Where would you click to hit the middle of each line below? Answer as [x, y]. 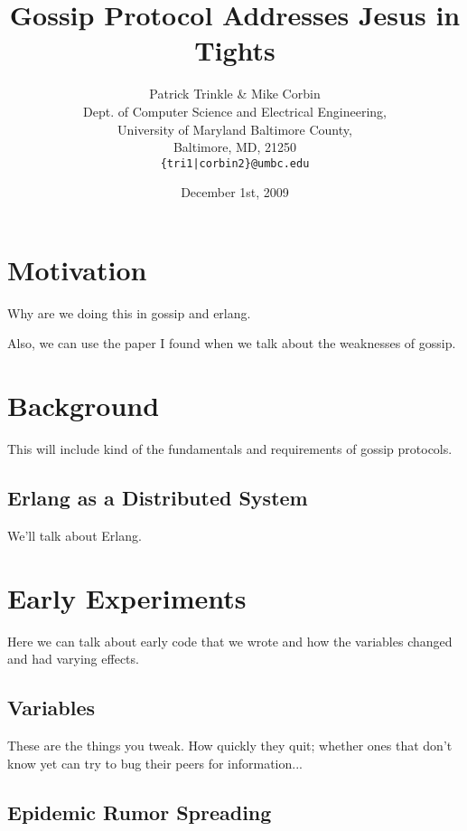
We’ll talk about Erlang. [75, 535]
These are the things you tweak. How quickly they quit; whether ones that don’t [230, 746]
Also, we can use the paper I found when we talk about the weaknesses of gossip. [232, 343]
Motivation [77, 269]
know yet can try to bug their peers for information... [155, 763]
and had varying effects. [73, 659]
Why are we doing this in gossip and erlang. [129, 312]
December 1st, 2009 [235, 192]
